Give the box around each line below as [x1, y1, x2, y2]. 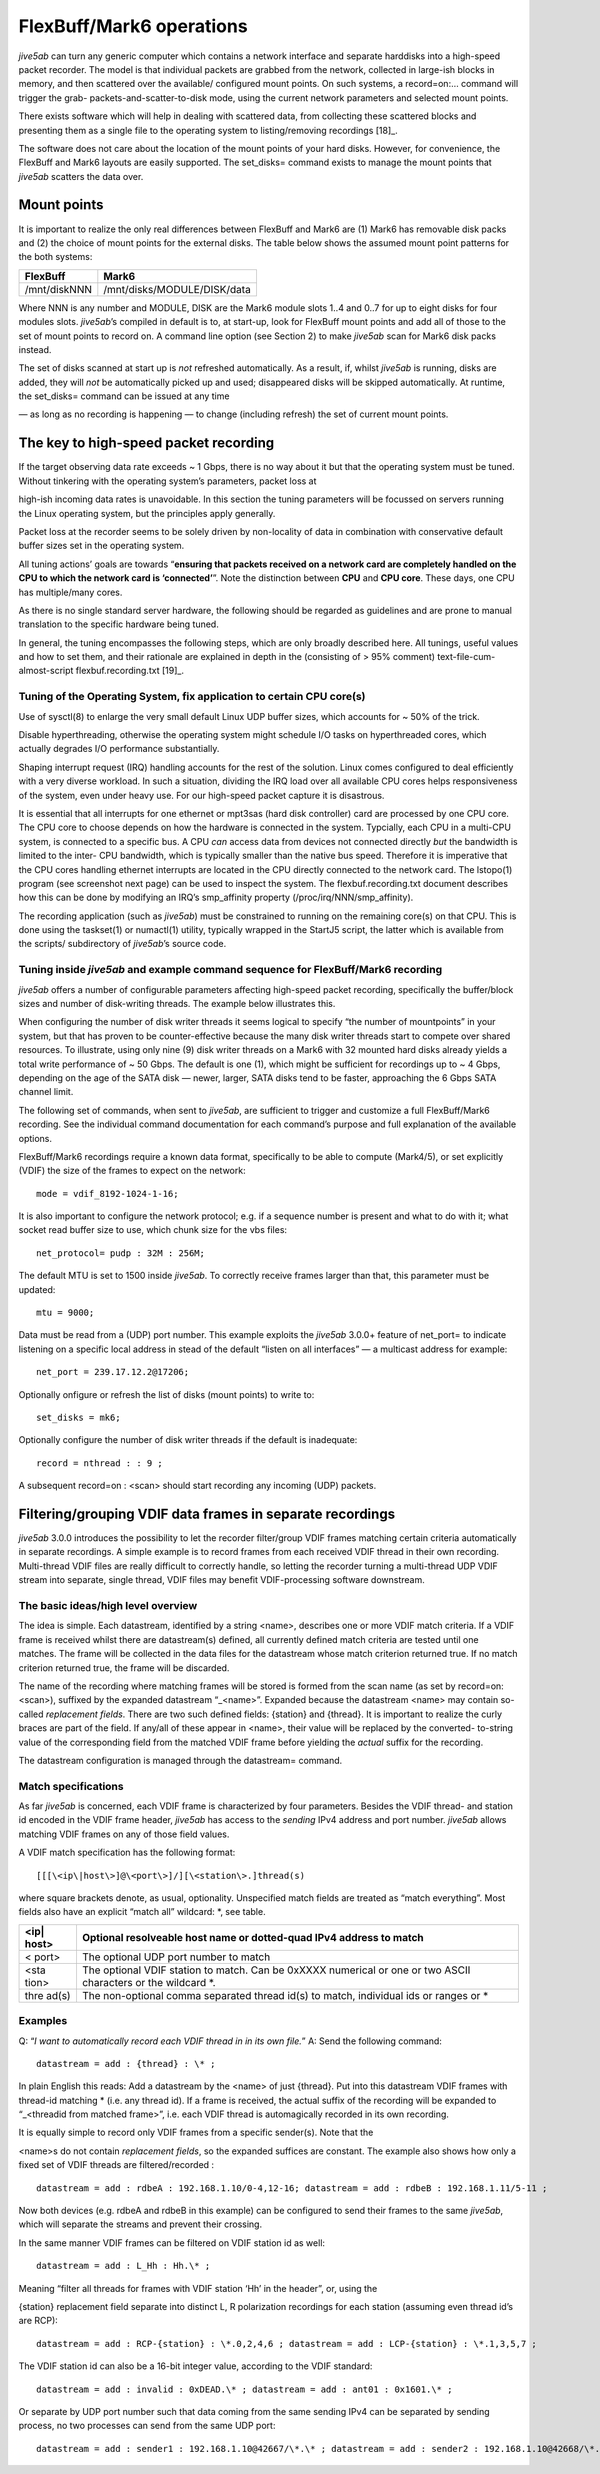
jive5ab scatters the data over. [18, 170, 144, 182]
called [18, 1708, 44, 1720]
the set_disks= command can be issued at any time [18, 390, 230, 402]
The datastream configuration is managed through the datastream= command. [18, 1754, 343, 1766]
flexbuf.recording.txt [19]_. [75, 665, 185, 677]
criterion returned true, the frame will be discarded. [18, 1661, 230, 1674]
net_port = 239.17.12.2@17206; [36, 1366, 190, 1378]
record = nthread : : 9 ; [36, 1457, 164, 1469]
